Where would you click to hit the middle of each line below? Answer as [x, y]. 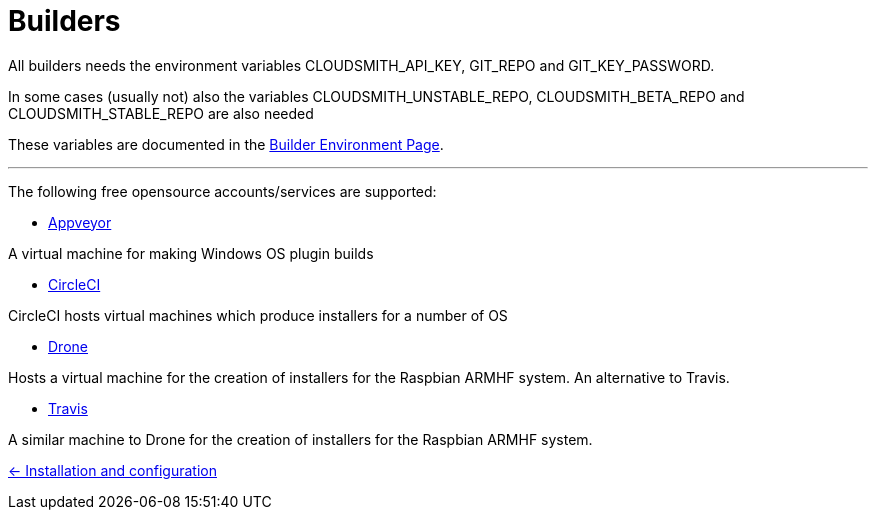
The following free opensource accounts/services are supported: [222, 191]
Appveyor [80, 222]
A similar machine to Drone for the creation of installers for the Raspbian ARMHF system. [300, 439]
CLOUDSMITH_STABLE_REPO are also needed [161, 113]
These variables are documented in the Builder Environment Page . [226, 144]
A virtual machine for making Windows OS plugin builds [191, 253]
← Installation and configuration [112, 470]
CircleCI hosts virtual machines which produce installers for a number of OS [258, 315]
